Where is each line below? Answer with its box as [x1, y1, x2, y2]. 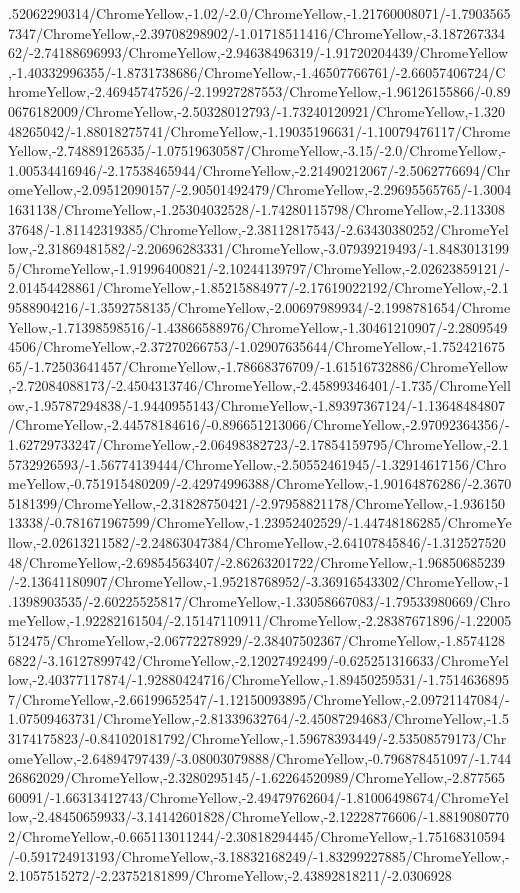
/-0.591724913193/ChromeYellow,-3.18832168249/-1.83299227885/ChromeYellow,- [8, 845, 510, 866]
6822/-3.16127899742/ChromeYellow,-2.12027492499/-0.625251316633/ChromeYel [8, 649, 509, 670]
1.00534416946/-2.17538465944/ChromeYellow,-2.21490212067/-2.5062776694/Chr [8, 159, 511, 180]
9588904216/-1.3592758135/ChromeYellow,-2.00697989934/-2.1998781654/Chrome [8, 296, 511, 317]
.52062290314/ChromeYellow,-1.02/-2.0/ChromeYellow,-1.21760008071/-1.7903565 [8, 3, 511, 23]
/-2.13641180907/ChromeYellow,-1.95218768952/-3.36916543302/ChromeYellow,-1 [8, 571, 510, 592]
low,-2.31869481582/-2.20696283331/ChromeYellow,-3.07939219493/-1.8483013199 [8, 238, 509, 259]
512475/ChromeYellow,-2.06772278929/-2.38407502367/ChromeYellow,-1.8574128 [8, 630, 506, 650]
